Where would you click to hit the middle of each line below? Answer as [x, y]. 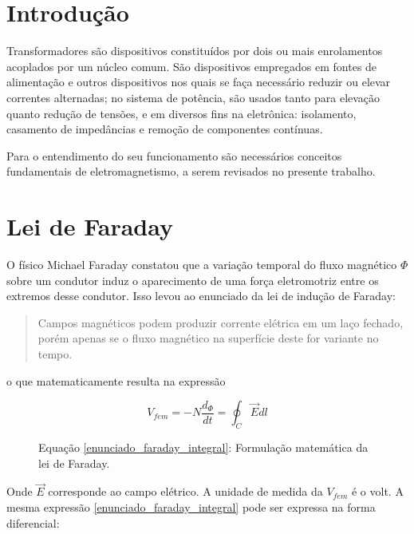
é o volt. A [377, 491]
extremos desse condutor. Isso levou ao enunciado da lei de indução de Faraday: [201, 296]
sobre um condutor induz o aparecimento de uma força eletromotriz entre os [193, 280]
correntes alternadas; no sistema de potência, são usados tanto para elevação [193, 97]
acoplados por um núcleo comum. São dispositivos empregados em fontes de [192, 66]
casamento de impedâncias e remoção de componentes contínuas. [165, 129]
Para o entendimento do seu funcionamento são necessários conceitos [174, 155]
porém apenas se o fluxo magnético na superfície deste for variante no [208, 338]
